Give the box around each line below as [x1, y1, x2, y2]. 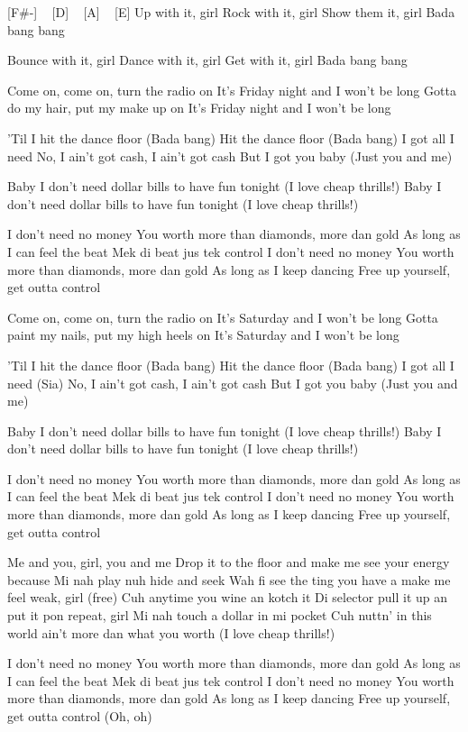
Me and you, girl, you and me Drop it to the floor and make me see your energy [7, 553, 450, 572]
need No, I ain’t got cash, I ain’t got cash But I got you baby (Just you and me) [7, 146, 453, 165]
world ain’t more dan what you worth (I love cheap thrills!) [7, 623, 335, 642]
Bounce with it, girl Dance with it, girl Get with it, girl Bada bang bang [7, 50, 408, 69]
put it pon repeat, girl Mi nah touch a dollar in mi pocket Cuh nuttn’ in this [7, 606, 432, 625]
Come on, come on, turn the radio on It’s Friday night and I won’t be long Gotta [7, 80, 456, 99]
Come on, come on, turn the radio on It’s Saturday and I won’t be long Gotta [7, 307, 438, 326]
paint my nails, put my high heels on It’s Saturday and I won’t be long [7, 325, 399, 344]
